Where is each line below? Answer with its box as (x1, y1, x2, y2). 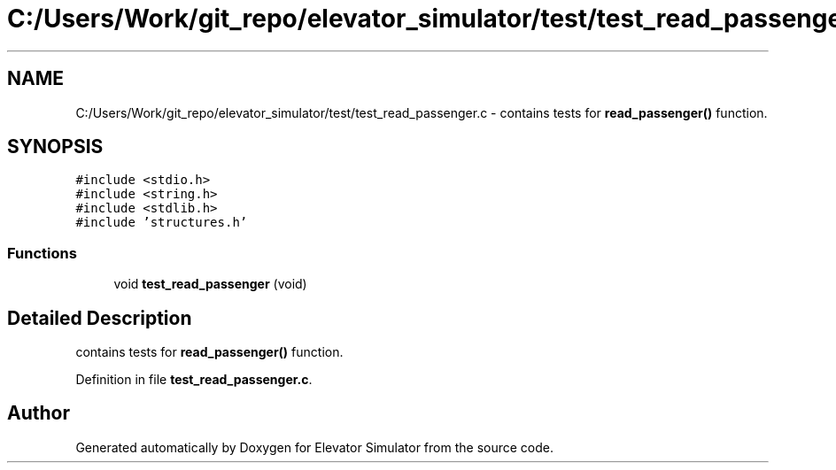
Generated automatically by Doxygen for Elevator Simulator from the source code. (75, 439, 554, 455)
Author (7, 402, 70, 425)
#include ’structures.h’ (75, 215, 248, 230)
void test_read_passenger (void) (113, 276, 307, 292)
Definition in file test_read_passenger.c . (75, 372, 313, 388)
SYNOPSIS (7, 135, 104, 158)
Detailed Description (7, 306, 192, 329)
